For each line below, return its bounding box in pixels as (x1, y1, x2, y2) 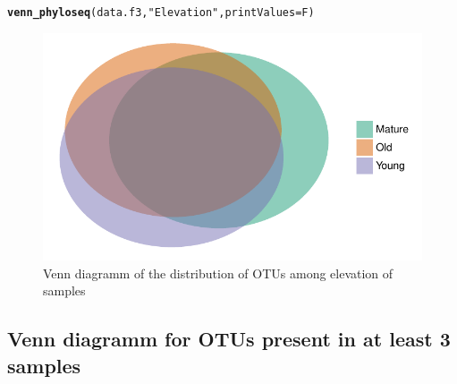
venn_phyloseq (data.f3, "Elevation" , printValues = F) (7, 6, 315, 19)
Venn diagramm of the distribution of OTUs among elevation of (43, 263, 394, 282)
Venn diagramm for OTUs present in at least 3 (7, 325, 451, 353)
